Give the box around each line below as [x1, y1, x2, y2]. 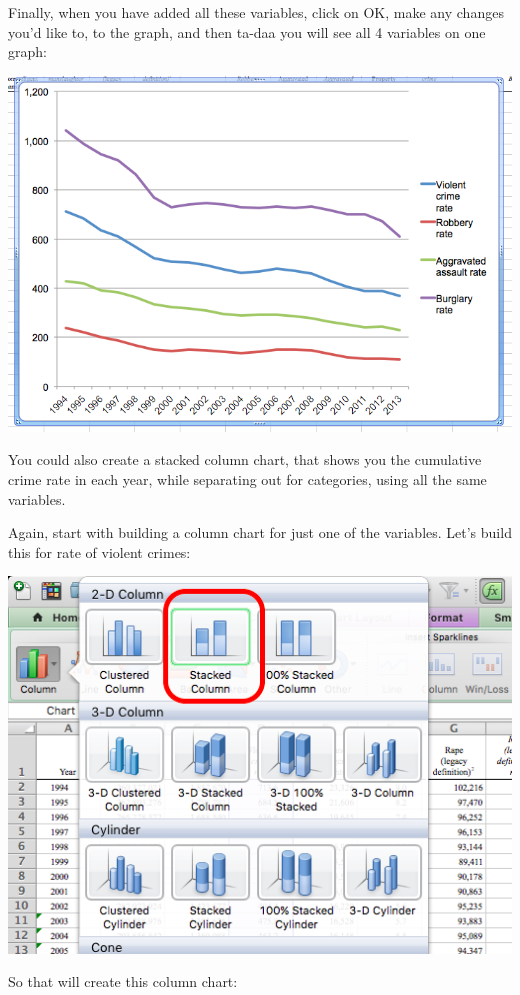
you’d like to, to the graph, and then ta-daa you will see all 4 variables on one [8, 21, 486, 42]
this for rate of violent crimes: [8, 541, 191, 562]
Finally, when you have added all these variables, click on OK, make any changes [8, 2, 504, 22]
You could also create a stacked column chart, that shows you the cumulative [8, 449, 482, 470]
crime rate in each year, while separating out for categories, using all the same [8, 468, 487, 489]
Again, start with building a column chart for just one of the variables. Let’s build [8, 522, 512, 543]
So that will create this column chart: [8, 971, 238, 992]
